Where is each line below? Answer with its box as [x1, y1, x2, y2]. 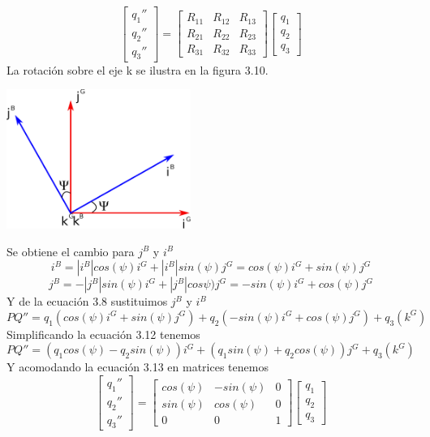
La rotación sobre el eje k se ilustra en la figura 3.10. [6, 61, 269, 78]
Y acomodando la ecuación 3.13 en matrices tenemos [6, 358, 269, 375]
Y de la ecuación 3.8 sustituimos [6, 293, 168, 310]
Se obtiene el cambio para [6, 242, 135, 259]
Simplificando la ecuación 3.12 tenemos [6, 325, 200, 342]
